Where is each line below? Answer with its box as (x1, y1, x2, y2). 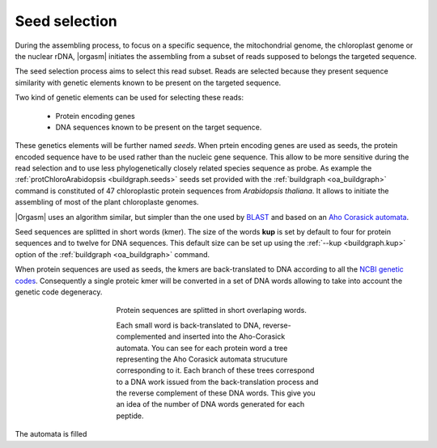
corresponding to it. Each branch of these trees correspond (116, 366, 315, 375)
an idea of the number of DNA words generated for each (116, 399, 305, 409)
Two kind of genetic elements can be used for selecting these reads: (15, 93, 244, 103)
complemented (116, 332, 167, 341)
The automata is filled (15, 429, 87, 439)
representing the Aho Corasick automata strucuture (116, 354, 288, 364)
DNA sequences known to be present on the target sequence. (55, 122, 262, 132)
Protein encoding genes (55, 111, 135, 120)
